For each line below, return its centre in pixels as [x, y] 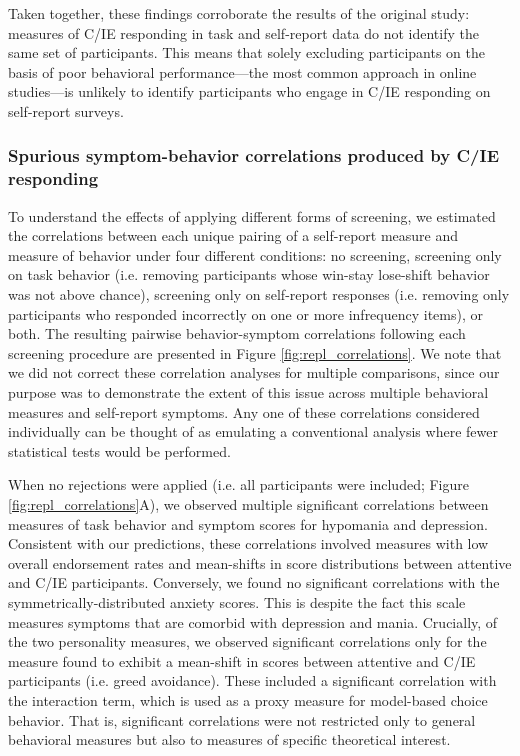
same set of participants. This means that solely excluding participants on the [246, 52]
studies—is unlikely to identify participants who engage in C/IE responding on [249, 91]
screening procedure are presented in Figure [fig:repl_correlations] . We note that [255, 352]
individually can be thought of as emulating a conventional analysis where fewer [253, 431]
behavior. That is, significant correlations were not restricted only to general [242, 719]
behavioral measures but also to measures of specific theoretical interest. [229, 739]
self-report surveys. [66, 110]
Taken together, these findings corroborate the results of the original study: [239, 13]
